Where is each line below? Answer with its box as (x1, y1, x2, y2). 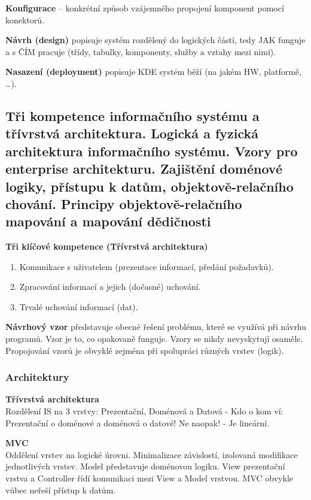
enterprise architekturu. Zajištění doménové (5, 159, 282, 178)
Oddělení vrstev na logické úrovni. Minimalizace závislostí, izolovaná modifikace (5, 448, 298, 460)
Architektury (5, 369, 69, 384)
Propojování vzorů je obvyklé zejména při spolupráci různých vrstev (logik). (5, 344, 284, 356)
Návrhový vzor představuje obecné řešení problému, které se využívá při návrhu (5, 320, 307, 333)
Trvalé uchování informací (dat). (19, 300, 138, 313)
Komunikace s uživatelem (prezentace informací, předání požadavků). (19, 260, 274, 272)
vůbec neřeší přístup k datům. (5, 483, 116, 496)
